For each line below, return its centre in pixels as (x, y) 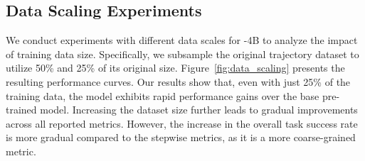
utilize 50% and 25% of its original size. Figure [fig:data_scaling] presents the (175, 68)
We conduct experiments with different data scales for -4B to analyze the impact (182, 40)
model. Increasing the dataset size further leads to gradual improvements (199, 110)
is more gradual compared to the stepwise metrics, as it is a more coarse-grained (181, 137)
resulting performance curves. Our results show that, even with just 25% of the (178, 81)
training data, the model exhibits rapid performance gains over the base (163, 95)
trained (21, 110)
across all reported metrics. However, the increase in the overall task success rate (182, 123)
